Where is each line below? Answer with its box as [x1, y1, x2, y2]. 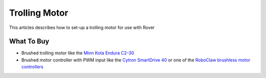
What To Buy [9, 37, 49, 46]
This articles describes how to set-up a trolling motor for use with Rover [9, 25, 155, 30]
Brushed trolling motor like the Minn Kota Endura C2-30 [21, 50, 134, 56]
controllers [21, 64, 44, 70]
